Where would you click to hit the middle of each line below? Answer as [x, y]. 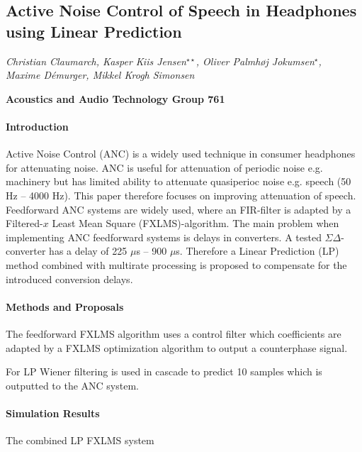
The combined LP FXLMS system [80, 440]
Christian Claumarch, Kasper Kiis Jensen [96, 61]
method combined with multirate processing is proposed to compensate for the [176, 264]
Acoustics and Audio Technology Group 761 [115, 98]
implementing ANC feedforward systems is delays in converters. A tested [164, 237]
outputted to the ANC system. [72, 385]
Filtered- [24, 223]
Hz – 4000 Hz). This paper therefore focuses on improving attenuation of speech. [181, 195]
